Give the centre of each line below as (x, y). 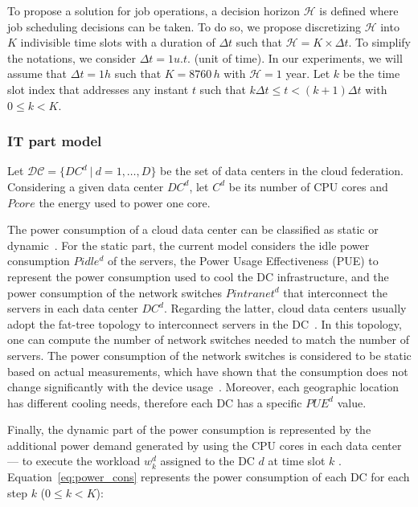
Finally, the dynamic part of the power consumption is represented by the (189, 429)
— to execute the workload (74, 461)
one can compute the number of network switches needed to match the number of (208, 339)
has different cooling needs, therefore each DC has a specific (155, 402)
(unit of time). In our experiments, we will (298, 57)
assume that (37, 74)
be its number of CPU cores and (308, 186)
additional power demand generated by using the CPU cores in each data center (205, 445)
